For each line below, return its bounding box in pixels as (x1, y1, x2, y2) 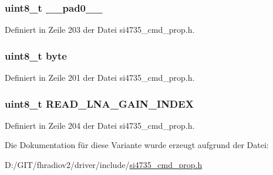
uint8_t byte (5, 48, 67, 63)
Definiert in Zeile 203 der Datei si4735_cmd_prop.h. (5, 23, 195, 36)
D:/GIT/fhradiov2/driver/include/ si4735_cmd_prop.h (5, 159, 203, 171)
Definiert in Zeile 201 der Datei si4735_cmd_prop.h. (5, 71, 195, 84)
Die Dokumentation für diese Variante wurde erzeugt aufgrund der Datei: (5, 139, 269, 151)
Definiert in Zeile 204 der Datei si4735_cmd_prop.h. (5, 119, 195, 131)
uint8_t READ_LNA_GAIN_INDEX (5, 96, 194, 111)
